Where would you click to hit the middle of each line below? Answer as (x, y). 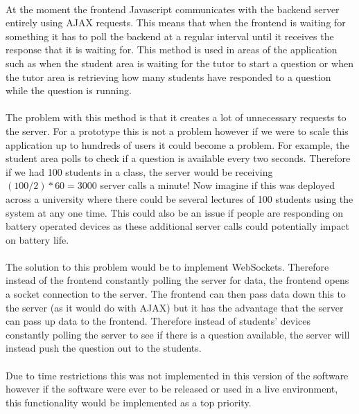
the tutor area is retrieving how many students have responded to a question (168, 76)
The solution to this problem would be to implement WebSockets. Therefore (167, 266)
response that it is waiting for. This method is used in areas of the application (172, 49)
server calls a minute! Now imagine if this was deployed (218, 185)
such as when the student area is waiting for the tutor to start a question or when (179, 63)
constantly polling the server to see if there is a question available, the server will (178, 334)
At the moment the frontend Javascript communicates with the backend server (173, 9)
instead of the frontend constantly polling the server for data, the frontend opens (177, 280)
